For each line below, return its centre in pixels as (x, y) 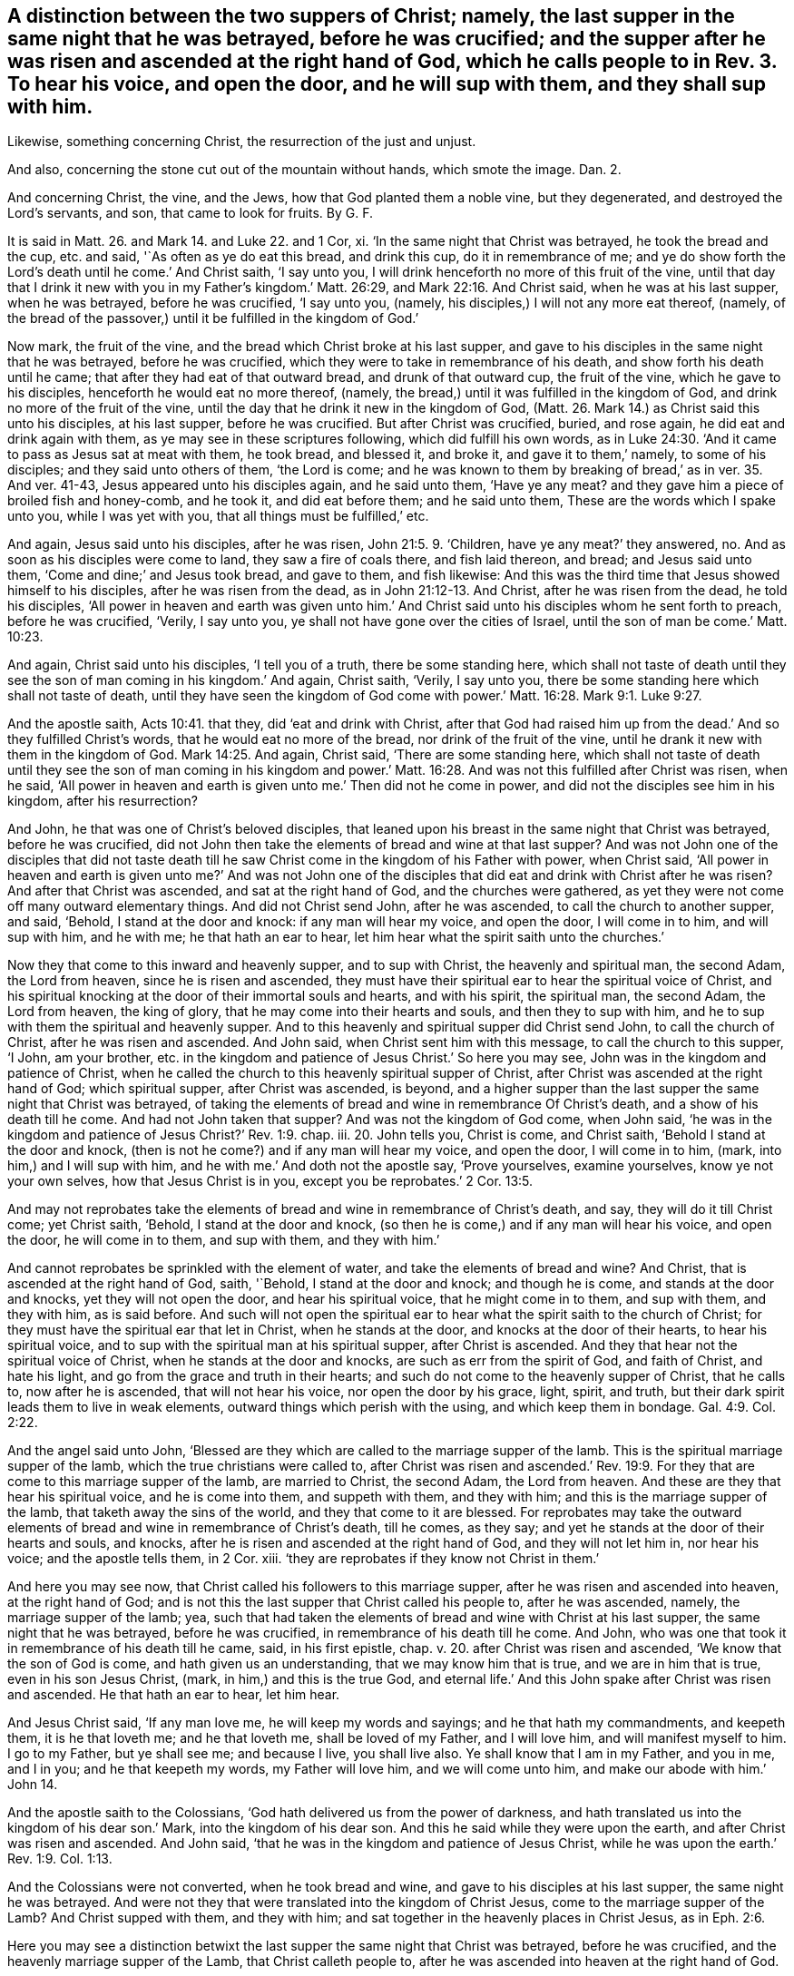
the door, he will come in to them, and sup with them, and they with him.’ (224, 1240)
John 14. (33, 1785)
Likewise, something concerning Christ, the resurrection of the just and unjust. (242, 142)
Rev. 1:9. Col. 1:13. (60, 1859)
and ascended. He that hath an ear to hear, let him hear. (174, 1695)
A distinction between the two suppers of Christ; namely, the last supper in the (371, 16)
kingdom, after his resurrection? (103, 801)
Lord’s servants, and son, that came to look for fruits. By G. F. (190, 213)
